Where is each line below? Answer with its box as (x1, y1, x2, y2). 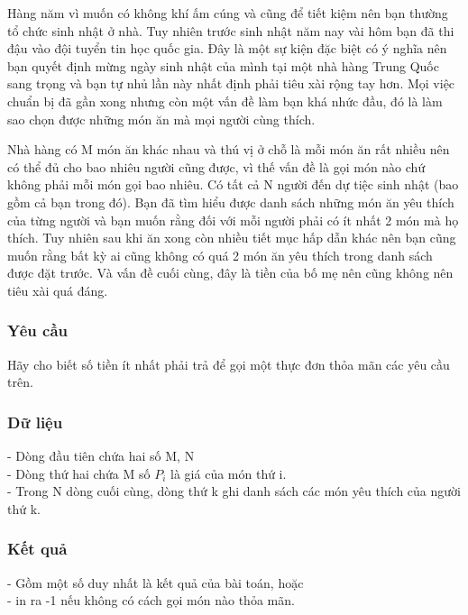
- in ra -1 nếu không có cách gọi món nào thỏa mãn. (7, 591, 295, 610)
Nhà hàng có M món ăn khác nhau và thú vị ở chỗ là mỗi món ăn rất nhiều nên (7, 140, 450, 159)
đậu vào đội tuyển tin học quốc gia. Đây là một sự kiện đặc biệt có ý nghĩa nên (7, 39, 447, 58)
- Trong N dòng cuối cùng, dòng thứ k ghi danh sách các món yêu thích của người (7, 482, 461, 500)
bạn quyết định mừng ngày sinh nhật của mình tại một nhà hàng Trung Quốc (7, 56, 439, 75)
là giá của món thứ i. (170, 464, 287, 482)
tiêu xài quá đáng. (7, 280, 108, 299)
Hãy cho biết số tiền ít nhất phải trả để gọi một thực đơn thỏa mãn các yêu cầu (7, 354, 450, 373)
